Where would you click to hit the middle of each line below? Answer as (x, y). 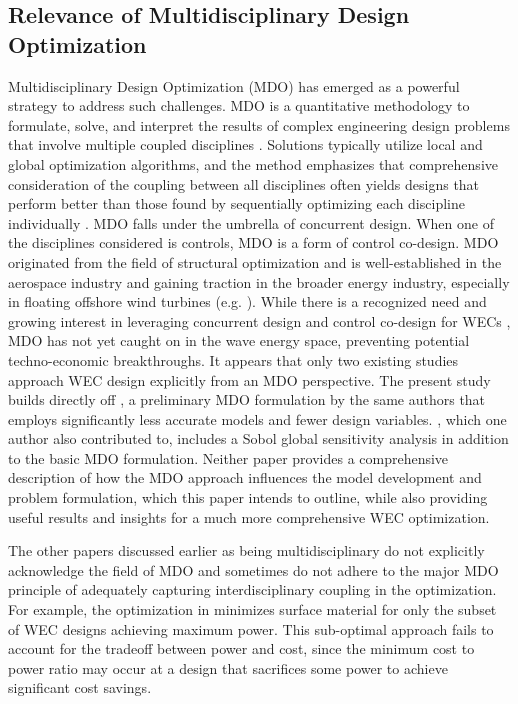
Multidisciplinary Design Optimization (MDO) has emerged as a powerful (234, 85)
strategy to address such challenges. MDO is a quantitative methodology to (239, 105)
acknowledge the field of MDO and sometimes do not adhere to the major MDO (253, 569)
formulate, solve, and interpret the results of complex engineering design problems (259, 124)
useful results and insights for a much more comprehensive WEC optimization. (249, 516)
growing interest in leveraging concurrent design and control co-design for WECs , (259, 320)
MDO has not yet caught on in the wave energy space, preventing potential (239, 340)
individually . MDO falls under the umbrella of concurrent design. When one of (251, 222)
